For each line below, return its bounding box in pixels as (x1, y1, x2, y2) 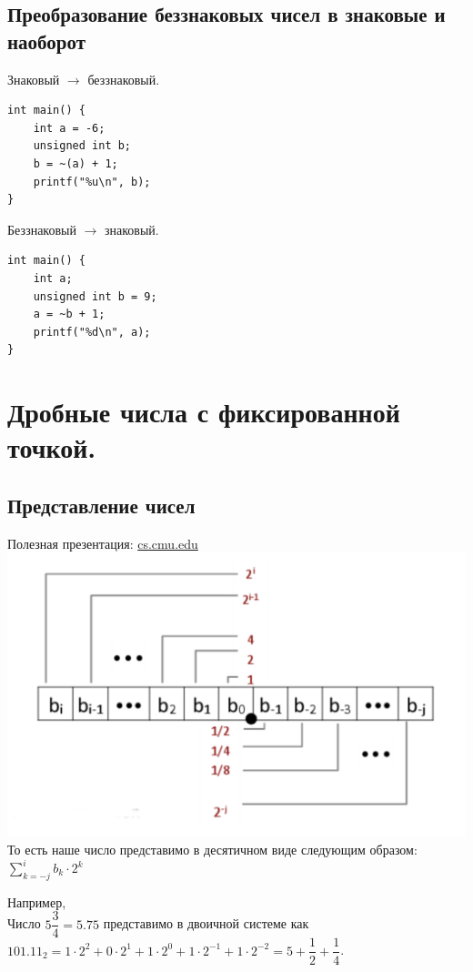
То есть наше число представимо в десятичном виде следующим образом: (7, 839, 418, 858)
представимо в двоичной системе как (103, 914, 309, 933)
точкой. (7, 429, 96, 466)
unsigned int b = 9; (33, 289, 157, 303)
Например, (7, 892, 66, 911)
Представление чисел (7, 491, 196, 519)
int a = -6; (33, 121, 106, 135)
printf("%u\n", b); (33, 175, 151, 188)
